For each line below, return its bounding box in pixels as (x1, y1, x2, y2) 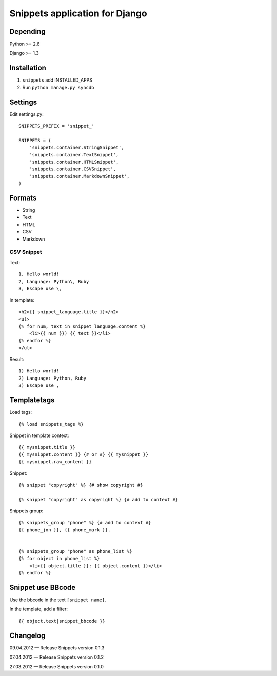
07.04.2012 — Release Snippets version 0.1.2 (9, 654, 104, 660)
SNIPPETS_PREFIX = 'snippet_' (18, 123, 95, 129)
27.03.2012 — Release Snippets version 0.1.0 (9, 663, 104, 669)
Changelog (9, 631, 46, 640)
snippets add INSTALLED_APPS (22, 77, 92, 83)
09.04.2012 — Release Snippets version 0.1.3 (9, 644, 105, 651)
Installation (9, 64, 46, 72)
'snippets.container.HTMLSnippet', (29, 159, 119, 165)
